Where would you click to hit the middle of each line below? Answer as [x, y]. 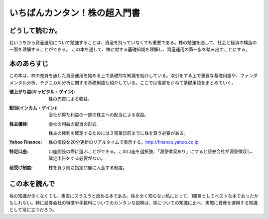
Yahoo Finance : [26, 142]
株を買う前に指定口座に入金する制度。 [88, 167]
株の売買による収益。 [70, 99]
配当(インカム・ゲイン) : [33, 108]
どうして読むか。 [35, 31]
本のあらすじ [29, 64]
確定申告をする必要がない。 [77, 158]
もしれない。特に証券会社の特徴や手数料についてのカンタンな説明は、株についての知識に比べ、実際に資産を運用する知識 [134, 203]
